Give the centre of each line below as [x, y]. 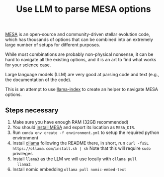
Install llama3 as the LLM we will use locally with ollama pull [75, 159]
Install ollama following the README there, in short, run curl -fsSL [81, 143]
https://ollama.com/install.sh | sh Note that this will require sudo [82, 148]
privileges [23, 154]
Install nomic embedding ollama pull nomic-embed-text [69, 169]
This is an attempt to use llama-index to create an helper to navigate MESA [82, 89]
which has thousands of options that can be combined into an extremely [79, 40]
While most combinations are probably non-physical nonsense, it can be [79, 54]
